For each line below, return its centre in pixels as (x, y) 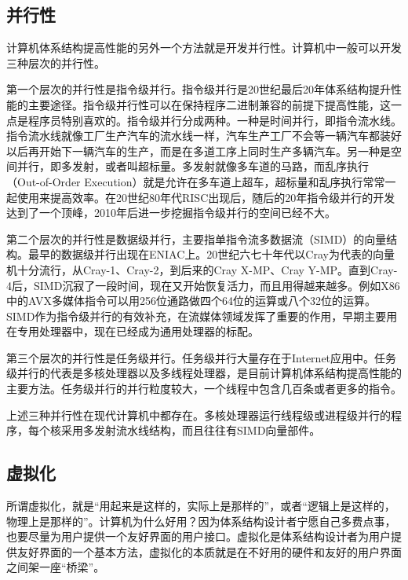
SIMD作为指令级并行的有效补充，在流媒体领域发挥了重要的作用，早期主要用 (202, 316)
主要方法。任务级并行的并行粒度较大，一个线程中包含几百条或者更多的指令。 (204, 389)
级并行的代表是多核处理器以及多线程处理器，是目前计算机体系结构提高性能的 (204, 373)
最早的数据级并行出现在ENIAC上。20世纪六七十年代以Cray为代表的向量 (211, 254)
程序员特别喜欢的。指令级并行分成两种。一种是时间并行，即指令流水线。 (215, 120)
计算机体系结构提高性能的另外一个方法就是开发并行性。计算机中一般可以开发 (204, 48)
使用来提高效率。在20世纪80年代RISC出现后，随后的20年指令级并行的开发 (206, 197)
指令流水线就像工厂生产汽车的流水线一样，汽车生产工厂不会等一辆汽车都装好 (204, 136)
